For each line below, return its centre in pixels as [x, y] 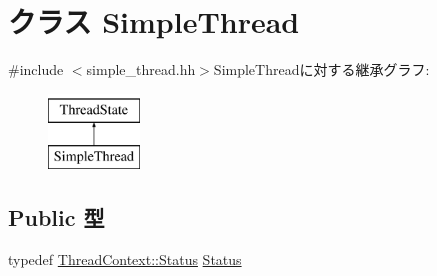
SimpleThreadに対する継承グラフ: [321, 69]
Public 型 [56, 217]
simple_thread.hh [141, 69]
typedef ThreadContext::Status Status [125, 259]
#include [36, 69]
